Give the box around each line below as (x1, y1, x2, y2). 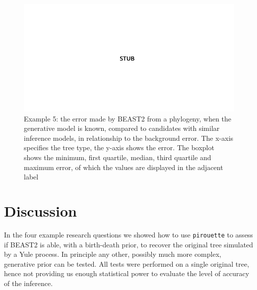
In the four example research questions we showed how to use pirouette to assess (4, 229, 253, 239)
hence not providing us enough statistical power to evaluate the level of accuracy (4, 268, 250, 279)
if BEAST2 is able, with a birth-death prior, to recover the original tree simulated (4, 239, 254, 249)
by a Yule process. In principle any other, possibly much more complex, (4, 249, 221, 259)
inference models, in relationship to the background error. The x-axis (24, 132, 234, 143)
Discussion (4, 200, 77, 221)
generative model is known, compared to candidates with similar (24, 123, 220, 133)
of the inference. (4, 278, 53, 288)
